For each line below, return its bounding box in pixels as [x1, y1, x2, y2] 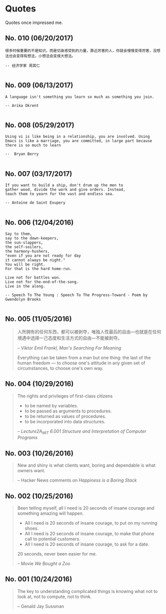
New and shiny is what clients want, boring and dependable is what [17, 462, 156, 468]
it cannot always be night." [5, 258, 66, 263]
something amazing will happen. [17, 510, 84, 517]
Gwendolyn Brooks [5, 297, 41, 302]
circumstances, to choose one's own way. [17, 365, 104, 371]
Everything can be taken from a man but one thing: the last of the [17, 354, 151, 360]
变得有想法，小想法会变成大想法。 [16, 53, 76, 58]
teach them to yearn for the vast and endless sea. [5, 192, 114, 197]
